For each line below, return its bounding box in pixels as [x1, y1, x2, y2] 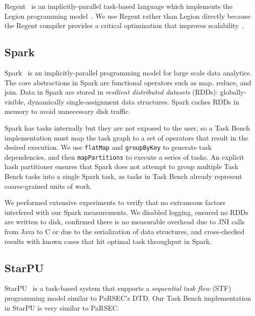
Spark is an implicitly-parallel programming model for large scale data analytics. [4, 67, 252, 77]
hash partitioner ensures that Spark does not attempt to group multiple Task [4, 161, 239, 172]
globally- [220, 87, 247, 97]
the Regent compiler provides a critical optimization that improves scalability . [4, 20, 245, 31]
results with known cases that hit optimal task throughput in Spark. [4, 236, 212, 246]
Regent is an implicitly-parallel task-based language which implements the [4, 1, 233, 11]
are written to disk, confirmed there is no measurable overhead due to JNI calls [4, 216, 245, 227]
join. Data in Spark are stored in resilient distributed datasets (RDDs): [4, 87, 218, 97]
